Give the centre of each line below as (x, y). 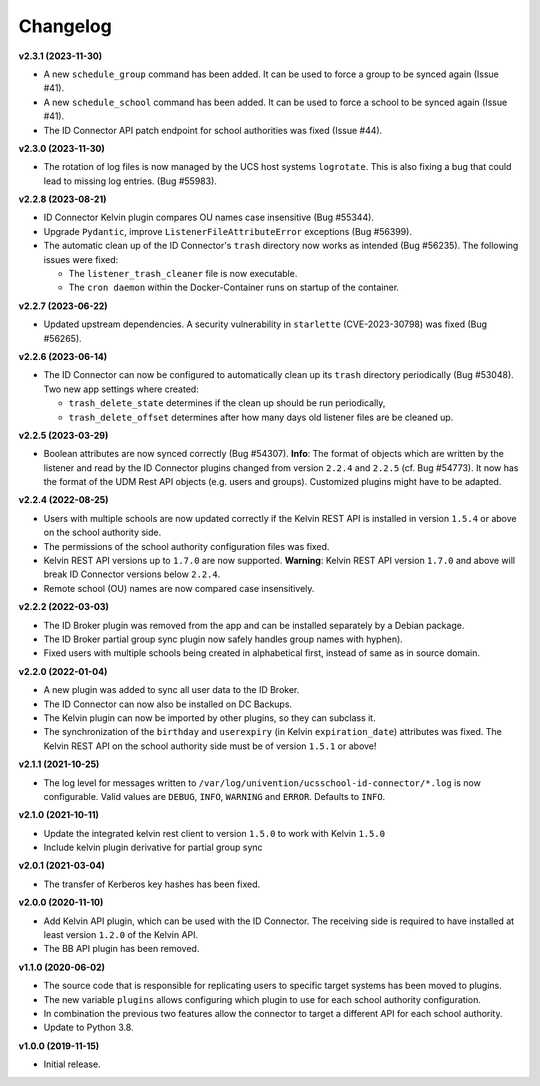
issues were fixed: (81, 259)
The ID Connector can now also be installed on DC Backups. (168, 704)
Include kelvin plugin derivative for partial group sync (153, 847)
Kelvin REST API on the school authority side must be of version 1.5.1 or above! (210, 746)
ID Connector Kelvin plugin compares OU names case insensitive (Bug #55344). (209, 217)
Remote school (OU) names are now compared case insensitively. (179, 588)
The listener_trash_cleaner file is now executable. (183, 274)
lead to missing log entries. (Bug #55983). (130, 181)
